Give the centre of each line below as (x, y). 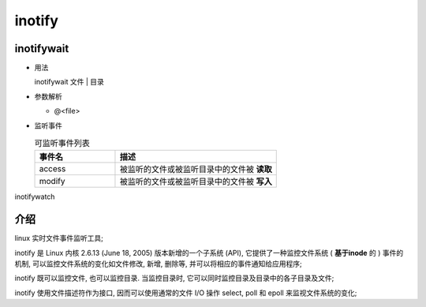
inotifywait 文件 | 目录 (69, 82)
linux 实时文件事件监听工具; (59, 238)
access (52, 169)
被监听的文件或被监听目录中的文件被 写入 (196, 182)
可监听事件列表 (62, 144)
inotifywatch (35, 197)
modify (52, 182)
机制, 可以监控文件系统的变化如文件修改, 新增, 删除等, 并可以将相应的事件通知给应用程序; (159, 264)
